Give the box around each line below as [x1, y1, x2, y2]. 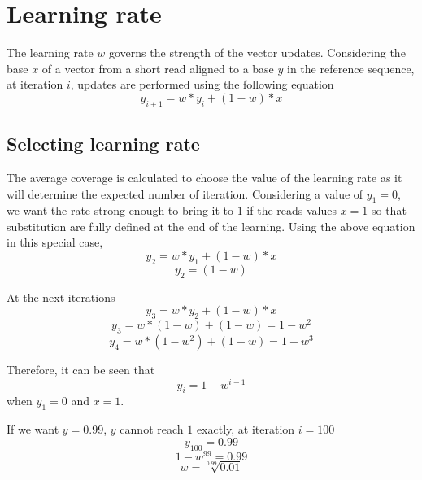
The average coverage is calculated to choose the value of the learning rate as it [7, 168, 402, 185]
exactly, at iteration [196, 421, 295, 438]
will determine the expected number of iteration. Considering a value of [7, 185, 363, 202]
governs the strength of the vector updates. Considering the [109, 44, 406, 61]
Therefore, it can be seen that [7, 360, 155, 377]
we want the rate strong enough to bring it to [7, 202, 234, 219]
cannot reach [120, 421, 184, 438]
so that [371, 202, 407, 219]
